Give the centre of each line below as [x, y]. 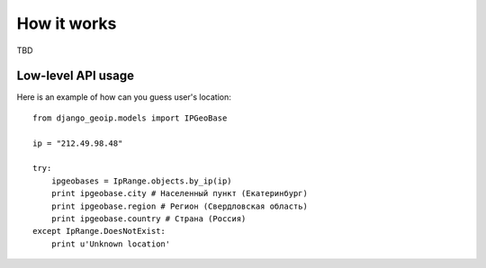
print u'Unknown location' [111, 244]
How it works [67, 23]
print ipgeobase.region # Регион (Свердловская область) [179, 206]
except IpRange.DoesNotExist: [99, 231]
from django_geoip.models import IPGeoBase [130, 118]
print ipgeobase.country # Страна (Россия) [148, 219]
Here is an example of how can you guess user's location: [124, 97]
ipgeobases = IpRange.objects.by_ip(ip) [142, 181]
